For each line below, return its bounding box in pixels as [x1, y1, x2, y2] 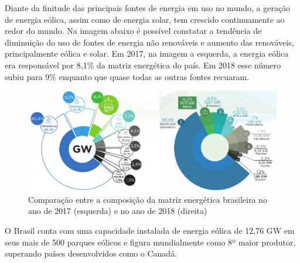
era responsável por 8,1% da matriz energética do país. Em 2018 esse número [5, 58, 281, 71]
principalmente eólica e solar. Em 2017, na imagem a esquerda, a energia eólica [5, 47, 289, 60]
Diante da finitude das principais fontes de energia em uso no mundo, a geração [5, 2, 291, 13]
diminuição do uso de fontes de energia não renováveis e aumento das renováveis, [5, 36, 294, 48]
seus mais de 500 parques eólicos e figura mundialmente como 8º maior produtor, [5, 236, 296, 248]
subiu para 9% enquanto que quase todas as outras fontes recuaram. [5, 70, 250, 82]
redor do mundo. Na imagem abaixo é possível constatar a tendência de [5, 25, 262, 37]
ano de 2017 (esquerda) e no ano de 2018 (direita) [28, 205, 207, 217]
